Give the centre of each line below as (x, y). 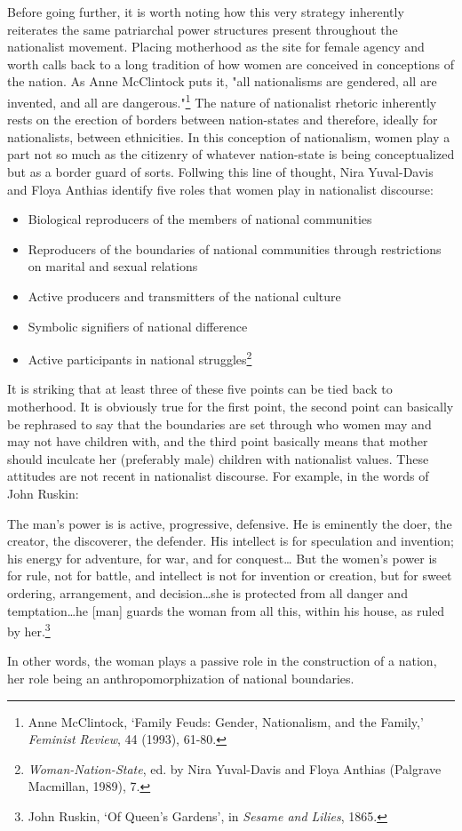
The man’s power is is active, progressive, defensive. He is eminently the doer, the (230, 523)
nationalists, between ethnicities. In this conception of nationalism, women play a (229, 136)
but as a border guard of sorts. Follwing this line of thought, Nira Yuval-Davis (220, 172)
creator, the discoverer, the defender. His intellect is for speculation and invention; (231, 541)
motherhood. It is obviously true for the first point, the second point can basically (231, 406)
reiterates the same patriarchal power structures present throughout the (203, 29)
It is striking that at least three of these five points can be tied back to (200, 389)
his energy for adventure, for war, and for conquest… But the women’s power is (222, 558)
